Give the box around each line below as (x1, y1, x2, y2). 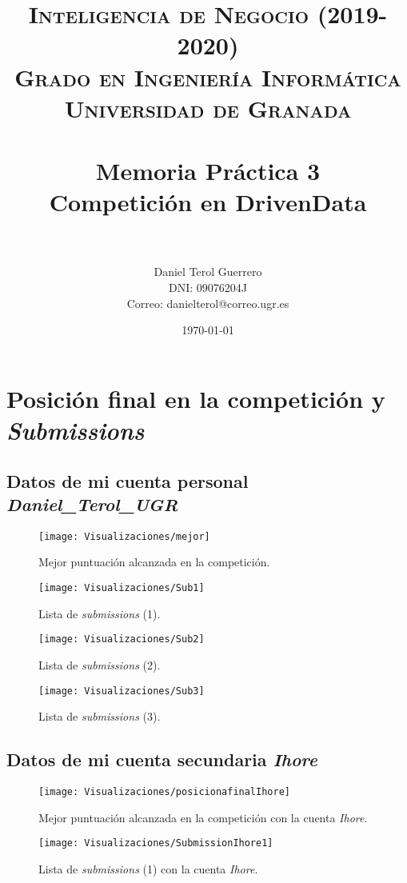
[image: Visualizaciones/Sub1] (38, 582, 205, 594)
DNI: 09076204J (169, 279, 247, 296)
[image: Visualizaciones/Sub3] (38, 685, 205, 697)
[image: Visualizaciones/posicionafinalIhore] (38, 785, 290, 797)
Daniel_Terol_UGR (6, 491, 178, 516)
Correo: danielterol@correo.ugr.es (126, 294, 289, 311)
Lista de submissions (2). (38, 656, 161, 673)
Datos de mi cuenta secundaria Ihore (6, 747, 317, 772)
